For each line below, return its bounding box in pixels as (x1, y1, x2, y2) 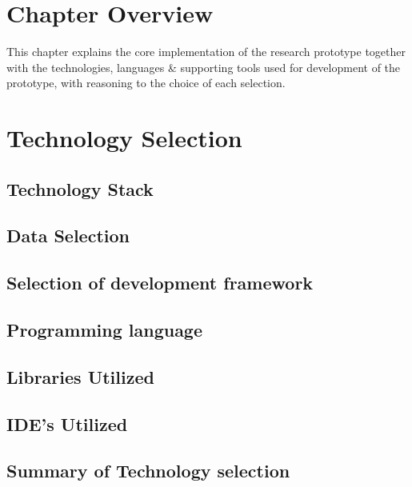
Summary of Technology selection (6, 458, 290, 483)
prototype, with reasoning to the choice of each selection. (6, 74, 286, 91)
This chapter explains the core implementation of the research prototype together (6, 43, 406, 60)
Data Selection (6, 223, 130, 248)
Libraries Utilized (6, 364, 154, 389)
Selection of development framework (6, 270, 314, 295)
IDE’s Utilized (6, 411, 128, 436)
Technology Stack (6, 176, 154, 201)
